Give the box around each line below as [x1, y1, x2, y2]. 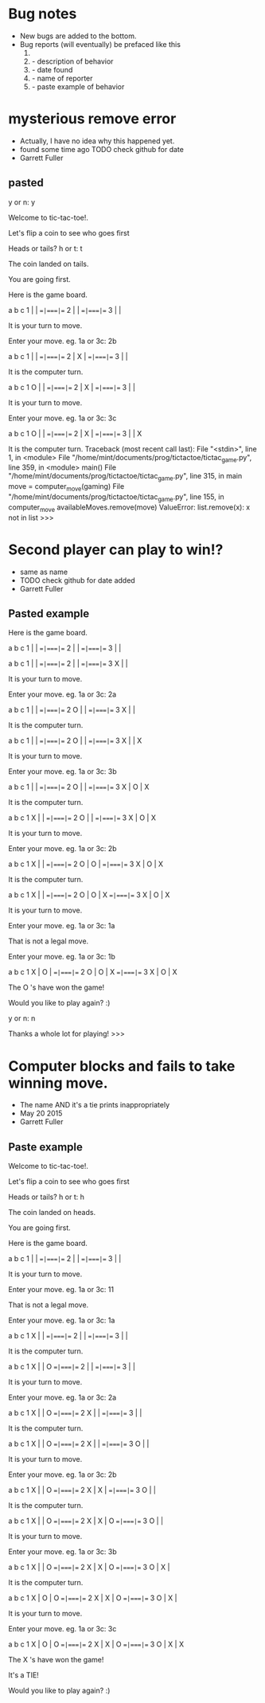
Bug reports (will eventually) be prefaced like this [19, 39, 181, 49]
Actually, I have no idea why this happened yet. [19, 136, 175, 146]
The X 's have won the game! [8, 1655, 104, 1665]
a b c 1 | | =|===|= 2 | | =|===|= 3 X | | [8, 658, 129, 669]
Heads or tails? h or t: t [8, 244, 83, 253]
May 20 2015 [19, 1108, 63, 1119]
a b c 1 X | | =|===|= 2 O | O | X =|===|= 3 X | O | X [8, 890, 170, 900]
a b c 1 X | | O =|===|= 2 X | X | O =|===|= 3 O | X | [8, 1562, 170, 1572]
